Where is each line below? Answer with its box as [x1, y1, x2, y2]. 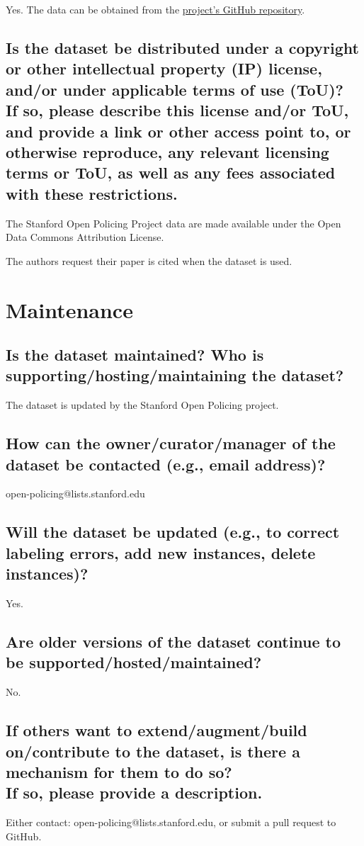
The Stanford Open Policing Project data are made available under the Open [6, 215, 341, 230]
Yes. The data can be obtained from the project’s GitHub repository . [6, 2, 305, 16]
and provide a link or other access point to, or [6, 120, 351, 142]
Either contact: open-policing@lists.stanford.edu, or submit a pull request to [6, 815, 336, 830]
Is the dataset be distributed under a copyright [6, 36, 359, 58]
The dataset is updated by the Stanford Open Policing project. [6, 397, 279, 412]
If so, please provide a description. [6, 782, 263, 803]
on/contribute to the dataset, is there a [6, 740, 300, 762]
